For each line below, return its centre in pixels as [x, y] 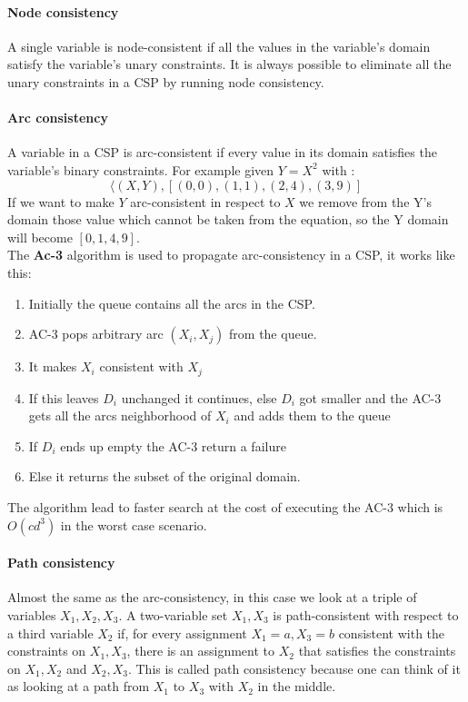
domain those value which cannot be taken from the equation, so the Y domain [228, 219]
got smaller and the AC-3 [370, 397]
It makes [53, 366]
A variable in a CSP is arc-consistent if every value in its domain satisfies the [222, 152]
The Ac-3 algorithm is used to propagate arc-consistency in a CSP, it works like [231, 255]
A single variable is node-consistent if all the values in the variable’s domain [219, 46]
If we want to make [61, 201]
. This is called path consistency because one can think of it [294, 668]
